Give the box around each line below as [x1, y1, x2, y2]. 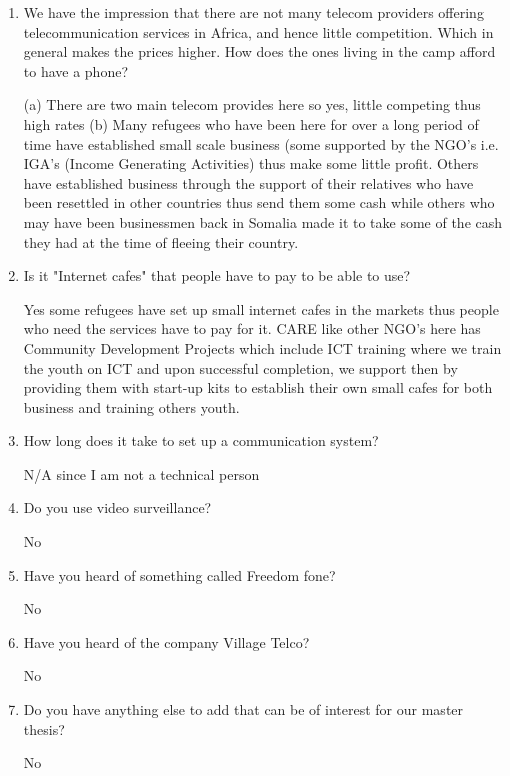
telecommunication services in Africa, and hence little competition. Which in [23, 21, 494, 42]
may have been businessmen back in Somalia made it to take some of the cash [23, 211, 503, 232]
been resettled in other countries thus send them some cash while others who [23, 192, 495, 213]
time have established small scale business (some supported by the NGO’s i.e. [23, 133, 499, 154]
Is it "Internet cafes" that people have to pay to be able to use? [23, 265, 411, 286]
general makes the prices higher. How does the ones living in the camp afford [23, 41, 496, 62]
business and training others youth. [23, 396, 240, 417]
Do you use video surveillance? [23, 497, 212, 518]
